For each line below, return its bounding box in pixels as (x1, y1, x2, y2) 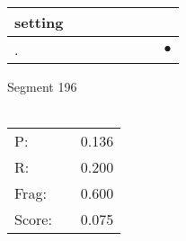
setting (14, 12, 64, 32)
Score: (14, 209, 52, 230)
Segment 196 (7, 77, 77, 95)
